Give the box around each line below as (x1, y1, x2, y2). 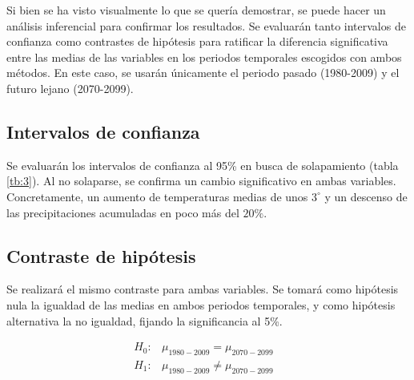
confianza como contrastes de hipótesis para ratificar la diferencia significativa (6, 33, 388, 50)
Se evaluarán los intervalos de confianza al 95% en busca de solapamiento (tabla (6, 156, 399, 173)
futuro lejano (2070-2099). (6, 79, 134, 96)
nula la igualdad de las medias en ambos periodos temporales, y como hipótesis (6, 296, 396, 313)
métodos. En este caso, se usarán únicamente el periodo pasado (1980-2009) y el (6, 64, 400, 81)
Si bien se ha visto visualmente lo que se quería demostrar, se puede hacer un (6, 2, 386, 18)
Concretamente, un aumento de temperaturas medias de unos (6, 188, 308, 204)
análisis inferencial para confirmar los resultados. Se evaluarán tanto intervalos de (6, 17, 406, 34)
